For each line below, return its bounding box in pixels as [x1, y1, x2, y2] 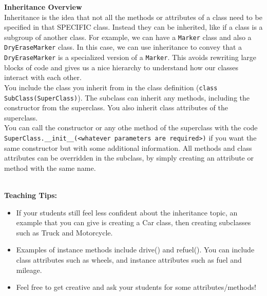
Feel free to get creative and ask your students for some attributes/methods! [16, 282, 256, 292]
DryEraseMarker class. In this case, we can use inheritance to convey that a [4, 42, 242, 52]
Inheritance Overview [4, 2, 82, 12]
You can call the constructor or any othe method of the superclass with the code [4, 122, 258, 133]
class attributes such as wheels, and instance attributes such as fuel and [16, 254, 242, 265]
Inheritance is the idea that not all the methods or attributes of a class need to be [4, 11, 262, 22]
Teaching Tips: [4, 190, 57, 201]
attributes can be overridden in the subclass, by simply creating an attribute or [4, 152, 254, 163]
